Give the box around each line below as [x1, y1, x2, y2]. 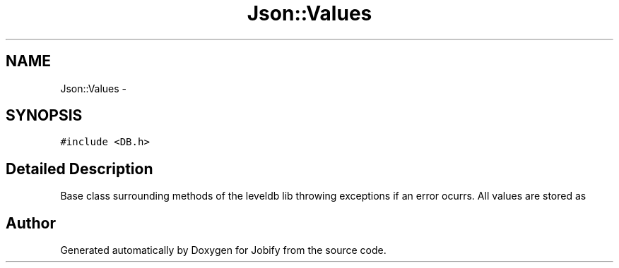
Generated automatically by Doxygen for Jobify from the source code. [60, 244, 387, 257]
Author [6, 214, 56, 232]
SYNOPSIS [6, 106, 83, 125]
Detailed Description [6, 159, 153, 178]
